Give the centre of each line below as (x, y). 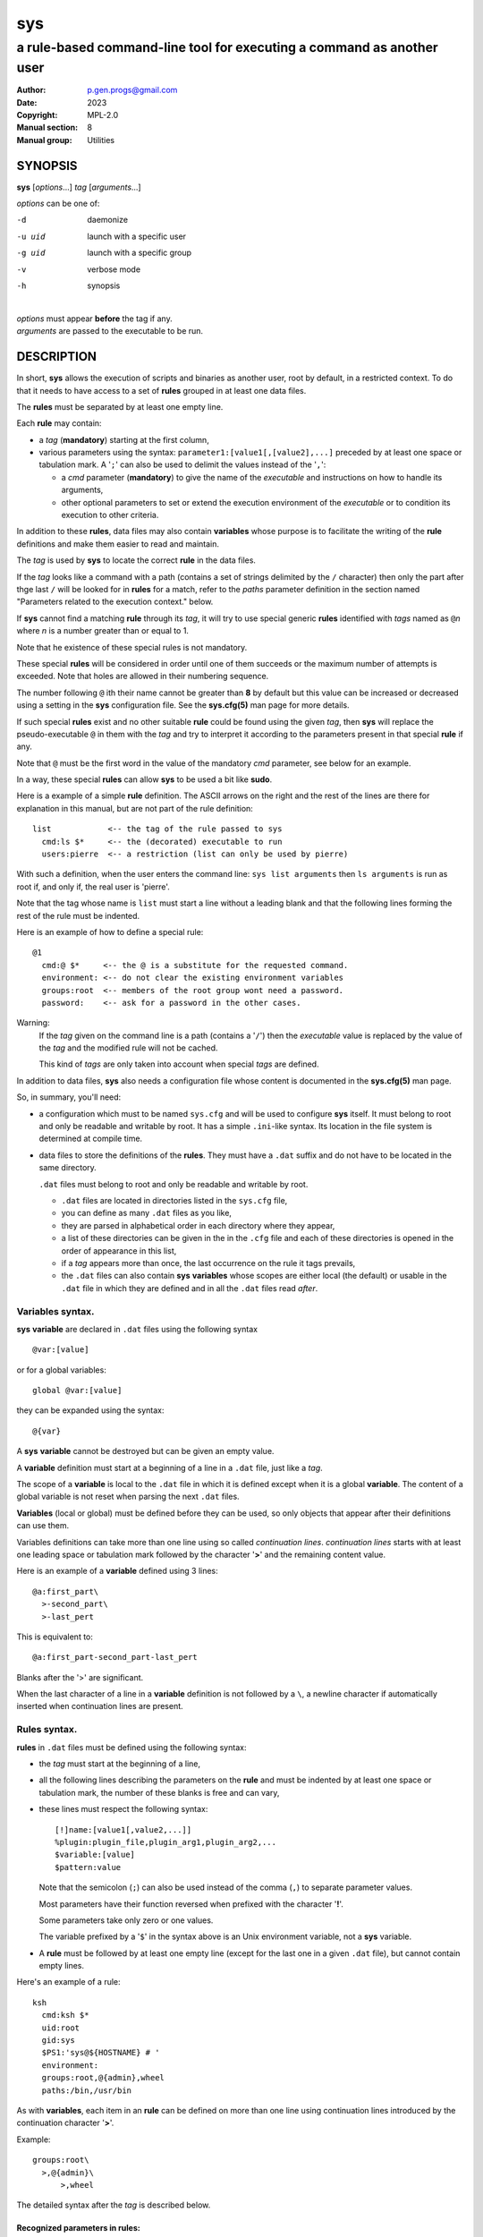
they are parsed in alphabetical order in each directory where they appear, (198, 1225)
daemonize (108, 220)
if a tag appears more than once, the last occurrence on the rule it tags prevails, (208, 1263)
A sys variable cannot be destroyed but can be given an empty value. (145, 1451)
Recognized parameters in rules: (78, 2228)
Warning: (33, 1023)
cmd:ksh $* (65, 2015)
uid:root (61, 2028)
